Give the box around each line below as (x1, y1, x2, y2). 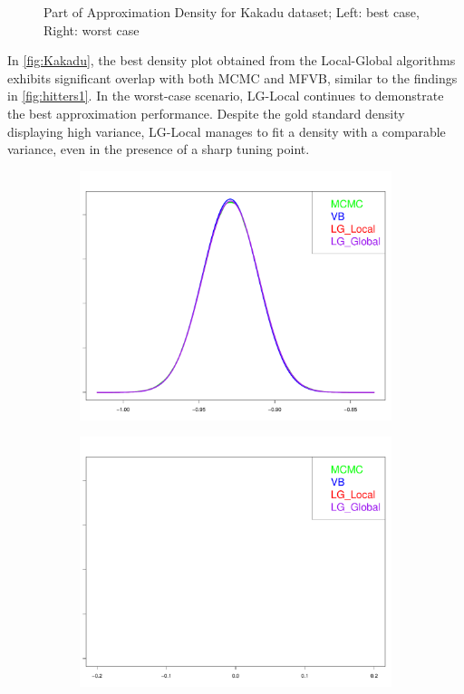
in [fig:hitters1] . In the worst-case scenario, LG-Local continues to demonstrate (7, 86, 444, 105)
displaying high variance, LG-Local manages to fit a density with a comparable (7, 121, 446, 140)
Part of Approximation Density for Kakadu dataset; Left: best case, (43, 3, 420, 21)
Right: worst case (43, 20, 140, 39)
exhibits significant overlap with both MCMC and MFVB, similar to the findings (7, 68, 458, 87)
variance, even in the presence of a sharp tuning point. (7, 140, 310, 159)
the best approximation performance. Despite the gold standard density (7, 103, 405, 122)
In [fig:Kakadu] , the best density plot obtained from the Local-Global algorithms (7, 51, 456, 70)
